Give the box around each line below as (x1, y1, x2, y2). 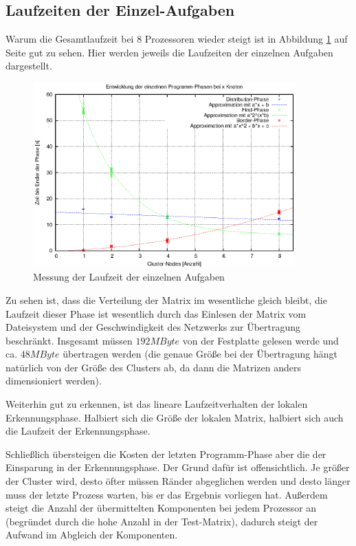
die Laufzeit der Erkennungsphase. (5, 424, 151, 438)
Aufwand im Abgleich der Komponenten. (5, 527, 178, 542)
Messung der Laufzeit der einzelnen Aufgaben (33, 270, 225, 284)
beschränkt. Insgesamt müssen (5, 333, 133, 347)
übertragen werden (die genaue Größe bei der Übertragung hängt (63, 347, 337, 361)
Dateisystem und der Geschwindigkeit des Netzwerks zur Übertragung (5, 320, 301, 334)
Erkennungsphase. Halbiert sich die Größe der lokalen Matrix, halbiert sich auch (5, 410, 344, 424)
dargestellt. (5, 58, 52, 73)
